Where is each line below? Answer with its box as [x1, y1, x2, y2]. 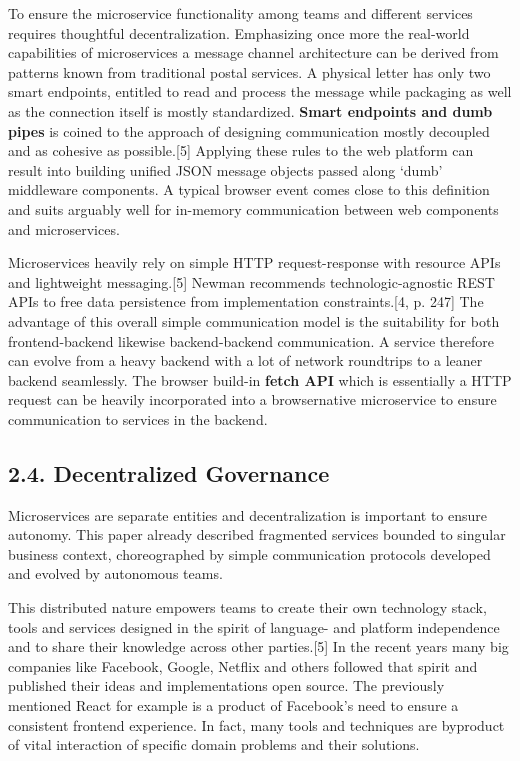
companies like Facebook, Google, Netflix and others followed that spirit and [8, 655, 478, 676]
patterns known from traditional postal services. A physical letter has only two [8, 61, 491, 82]
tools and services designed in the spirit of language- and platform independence [8, 616, 500, 637]
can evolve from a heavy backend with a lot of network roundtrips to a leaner [8, 350, 483, 371]
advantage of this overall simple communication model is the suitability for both [8, 310, 500, 331]
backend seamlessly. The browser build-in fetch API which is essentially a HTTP [8, 369, 512, 390]
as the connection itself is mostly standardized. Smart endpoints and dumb [8, 100, 493, 121]
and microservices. [8, 218, 120, 239]
